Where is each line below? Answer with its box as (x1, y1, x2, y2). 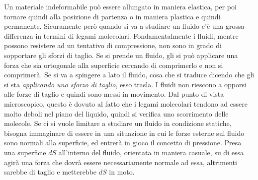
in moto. (109, 167, 135, 177)
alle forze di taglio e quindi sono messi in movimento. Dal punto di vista (4, 89, 224, 99)
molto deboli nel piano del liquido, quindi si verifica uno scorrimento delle (4, 108, 229, 119)
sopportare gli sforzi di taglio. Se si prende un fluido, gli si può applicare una (4, 50, 238, 60)
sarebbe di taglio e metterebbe (4, 167, 97, 177)
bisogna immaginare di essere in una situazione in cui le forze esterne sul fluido (4, 127, 245, 138)
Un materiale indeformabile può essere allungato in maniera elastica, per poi (4, 1, 237, 11)
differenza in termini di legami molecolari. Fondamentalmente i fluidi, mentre (4, 30, 239, 41)
